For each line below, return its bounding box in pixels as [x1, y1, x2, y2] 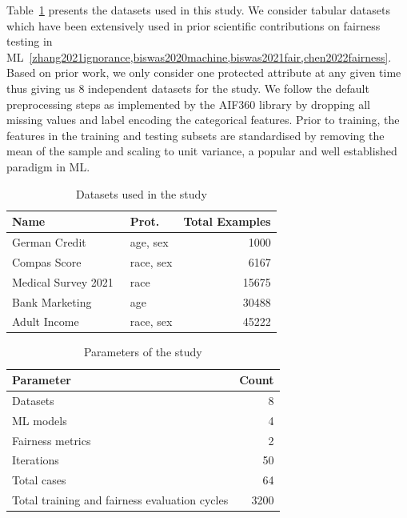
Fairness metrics [12, 432, 91, 448]
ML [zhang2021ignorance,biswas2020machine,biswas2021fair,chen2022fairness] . [6, 48, 392, 65]
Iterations [12, 452, 59, 468]
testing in [6, 33, 53, 50]
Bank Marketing [12, 293, 92, 310]
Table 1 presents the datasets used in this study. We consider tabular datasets [6, 2, 390, 18]
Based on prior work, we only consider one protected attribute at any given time [6, 64, 401, 81]
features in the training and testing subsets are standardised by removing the [6, 126, 385, 143]
